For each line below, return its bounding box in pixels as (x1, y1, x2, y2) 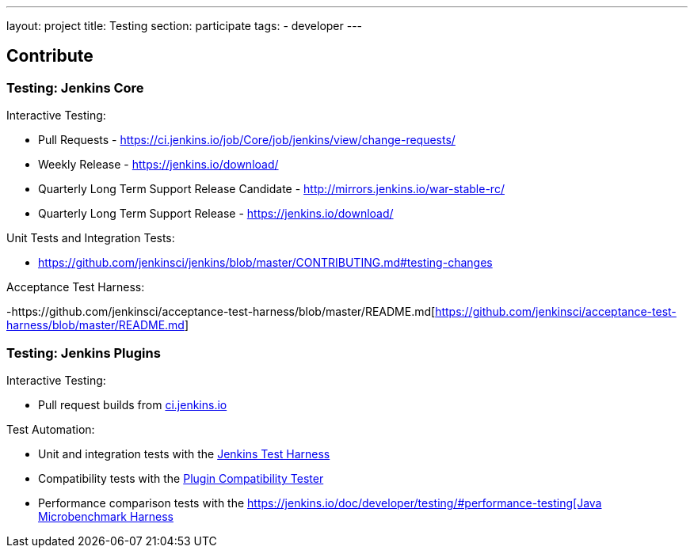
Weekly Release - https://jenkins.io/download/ (38, 157, 279, 172)
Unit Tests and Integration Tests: (6, 231, 175, 245)
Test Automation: (6, 422, 95, 436)
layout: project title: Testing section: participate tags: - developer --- (6, 19, 363, 32)
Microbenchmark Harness (38, 509, 173, 523)
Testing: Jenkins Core (6, 79, 144, 96)
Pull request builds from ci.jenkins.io (38, 397, 227, 412)
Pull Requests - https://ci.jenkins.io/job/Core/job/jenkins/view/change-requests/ (38, 133, 456, 147)
